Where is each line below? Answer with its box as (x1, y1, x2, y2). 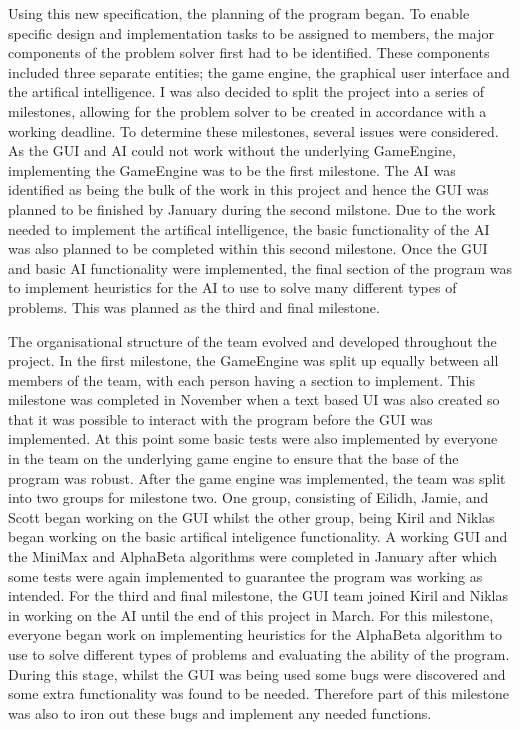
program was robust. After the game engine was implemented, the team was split (8, 467, 506, 488)
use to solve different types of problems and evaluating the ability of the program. (8, 644, 510, 664)
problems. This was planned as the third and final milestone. (8, 296, 380, 317)
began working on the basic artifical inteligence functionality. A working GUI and (8, 526, 508, 547)
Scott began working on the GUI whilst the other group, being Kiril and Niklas (8, 506, 495, 527)
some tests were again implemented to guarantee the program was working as (8, 565, 483, 586)
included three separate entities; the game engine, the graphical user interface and (8, 61, 510, 82)
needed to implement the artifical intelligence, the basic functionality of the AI (8, 218, 490, 239)
